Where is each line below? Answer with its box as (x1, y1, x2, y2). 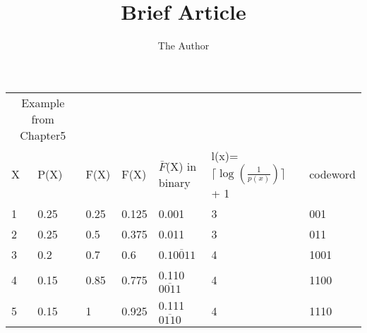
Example (21, 94, 65, 111)
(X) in (166, 157, 197, 174)
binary (158, 174, 191, 190)
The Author (157, 38, 210, 53)
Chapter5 (20, 126, 66, 143)
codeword (309, 166, 356, 183)
